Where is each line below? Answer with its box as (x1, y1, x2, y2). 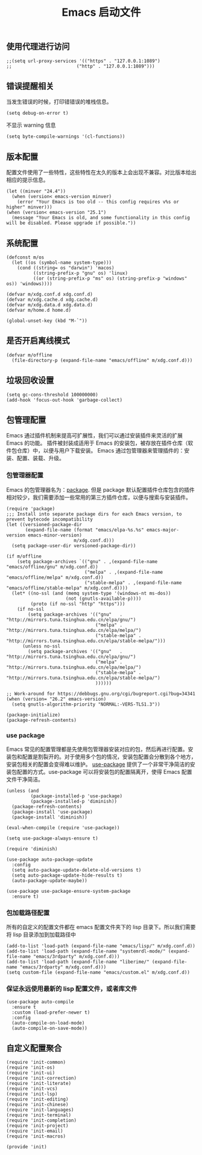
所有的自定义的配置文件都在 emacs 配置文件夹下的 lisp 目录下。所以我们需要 (6, 924, 196, 931)
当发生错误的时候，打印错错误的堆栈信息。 (6, 98, 112, 106)
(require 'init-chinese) (6, 1102, 69, 1108)
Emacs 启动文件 (62, 5, 141, 19)
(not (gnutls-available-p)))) (65, 596, 142, 602)
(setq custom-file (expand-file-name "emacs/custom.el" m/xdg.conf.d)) (6, 970, 190, 976)
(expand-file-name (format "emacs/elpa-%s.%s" (25, 527, 145, 533)
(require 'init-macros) (6, 1133, 66, 1139)
